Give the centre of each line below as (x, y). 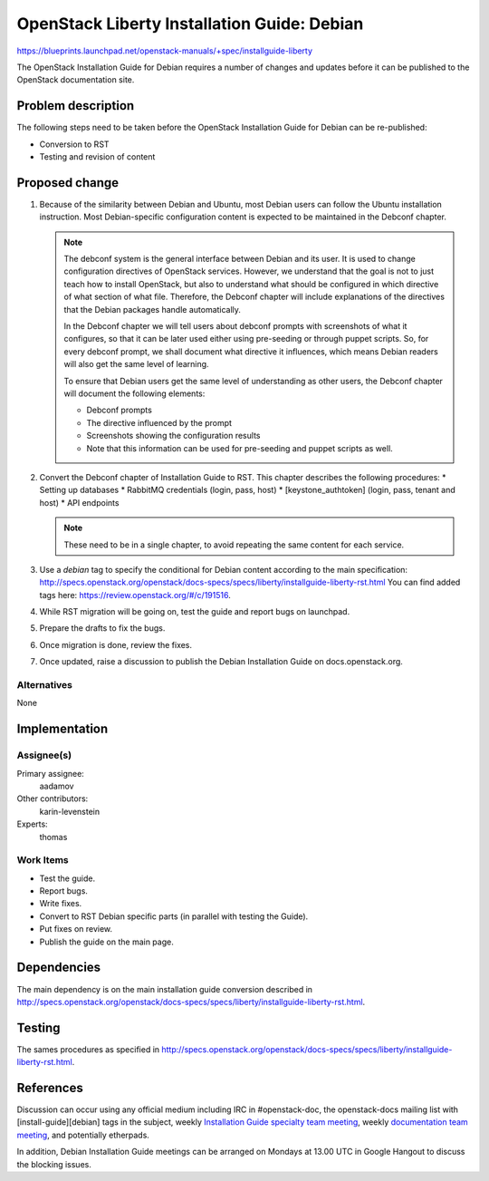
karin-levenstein (70, 811)
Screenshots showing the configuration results (173, 436)
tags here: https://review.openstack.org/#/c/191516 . (135, 595)
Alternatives (44, 685)
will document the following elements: (134, 393)
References (50, 1088)
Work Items (43, 860)
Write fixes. (61, 904)
